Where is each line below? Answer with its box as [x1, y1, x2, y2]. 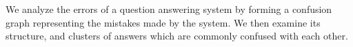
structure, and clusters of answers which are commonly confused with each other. [6, 29, 348, 43]
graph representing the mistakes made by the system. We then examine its [6, 15, 321, 29]
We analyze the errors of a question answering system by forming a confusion [6, 2, 332, 16]
